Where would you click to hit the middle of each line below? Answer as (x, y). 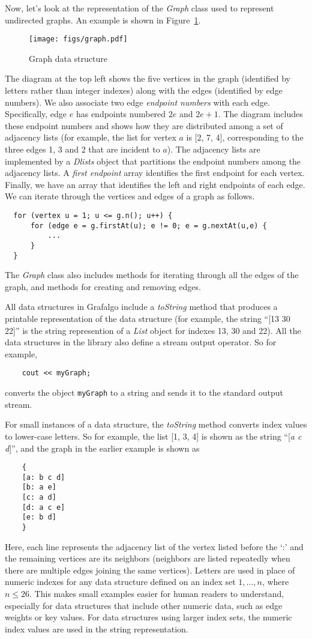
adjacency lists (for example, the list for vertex (91, 137)
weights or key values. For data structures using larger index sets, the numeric (148, 617)
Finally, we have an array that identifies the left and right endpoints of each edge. (155, 184)
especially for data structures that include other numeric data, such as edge (144, 605)
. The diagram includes (260, 114)
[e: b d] (39, 517)
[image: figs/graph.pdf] (78, 39)
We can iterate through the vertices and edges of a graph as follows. (130, 196)
